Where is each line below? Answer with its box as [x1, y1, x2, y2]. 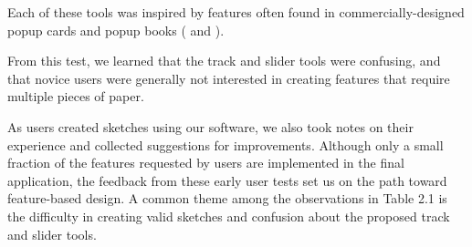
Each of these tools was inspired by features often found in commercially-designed [7, 3, 465, 21]
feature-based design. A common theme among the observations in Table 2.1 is [7, 189, 447, 208]
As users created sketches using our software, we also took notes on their [7, 117, 414, 136]
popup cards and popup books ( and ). [7, 20, 225, 39]
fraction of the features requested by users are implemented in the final [7, 153, 404, 172]
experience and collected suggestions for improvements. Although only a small [7, 135, 444, 154]
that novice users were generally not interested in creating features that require [7, 68, 450, 87]
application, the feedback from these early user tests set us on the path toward [7, 170, 447, 190]
